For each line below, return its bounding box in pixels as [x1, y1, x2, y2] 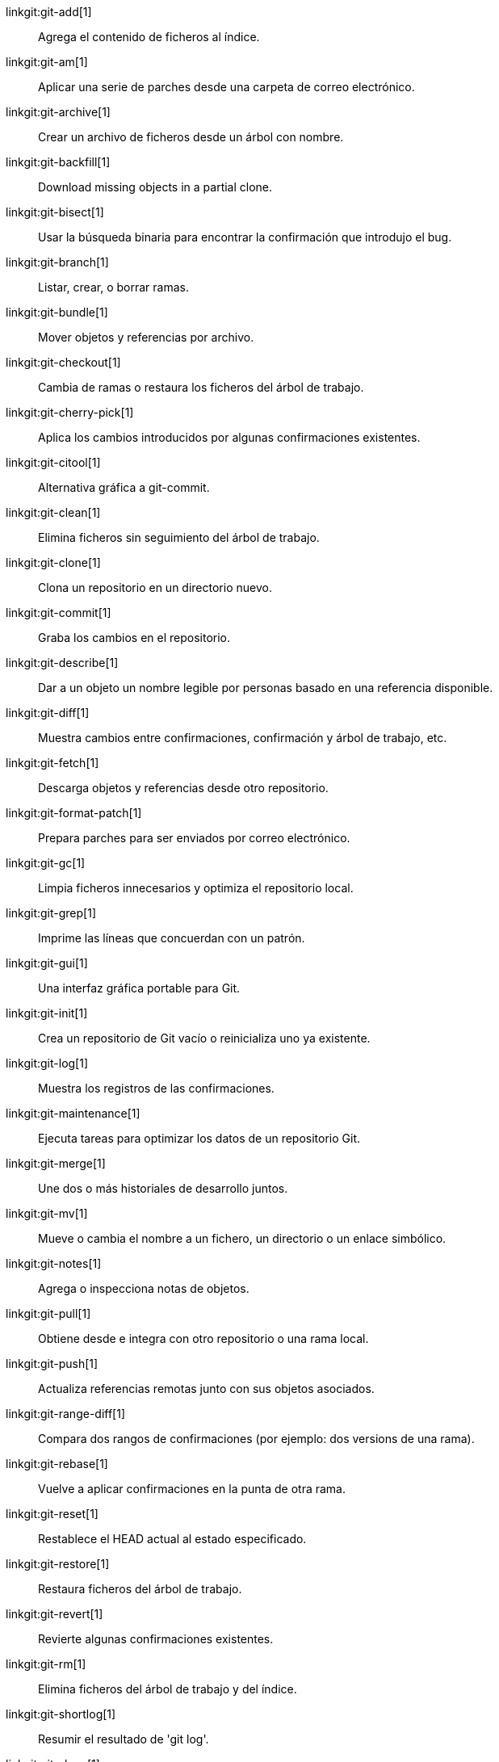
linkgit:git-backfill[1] [6, 155, 111, 169]
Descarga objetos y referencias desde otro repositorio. [38, 781, 329, 795]
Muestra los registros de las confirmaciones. [38, 1081, 275, 1095]
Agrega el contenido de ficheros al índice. [38, 30, 260, 44]
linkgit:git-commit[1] [6, 606, 111, 619]
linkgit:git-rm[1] [6, 1657, 86, 1671]
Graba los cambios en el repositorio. [38, 631, 231, 644]
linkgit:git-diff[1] [6, 706, 90, 719]
